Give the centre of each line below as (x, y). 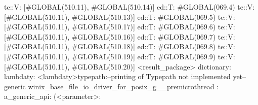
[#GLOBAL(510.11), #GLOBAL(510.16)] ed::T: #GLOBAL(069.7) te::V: (120, 36)
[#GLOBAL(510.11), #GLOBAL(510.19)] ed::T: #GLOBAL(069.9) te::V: (120, 56)
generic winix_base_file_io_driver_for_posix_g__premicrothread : (111, 86)
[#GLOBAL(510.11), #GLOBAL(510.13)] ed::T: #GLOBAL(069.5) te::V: (120, 16)
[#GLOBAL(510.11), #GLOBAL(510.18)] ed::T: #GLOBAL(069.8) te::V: (120, 46)
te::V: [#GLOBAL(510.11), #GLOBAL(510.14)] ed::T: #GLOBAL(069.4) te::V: (130, 7)
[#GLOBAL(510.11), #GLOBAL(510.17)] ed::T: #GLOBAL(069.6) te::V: (120, 27)
